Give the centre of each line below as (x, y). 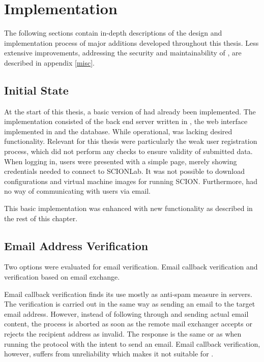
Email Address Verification (76, 245)
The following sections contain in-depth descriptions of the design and (113, 33)
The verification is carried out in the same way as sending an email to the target (130, 304)
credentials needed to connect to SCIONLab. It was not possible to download (125, 171)
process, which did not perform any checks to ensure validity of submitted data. (128, 151)
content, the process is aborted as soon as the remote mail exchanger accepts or (128, 324)
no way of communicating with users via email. (77, 191)
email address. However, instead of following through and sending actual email (126, 313)
